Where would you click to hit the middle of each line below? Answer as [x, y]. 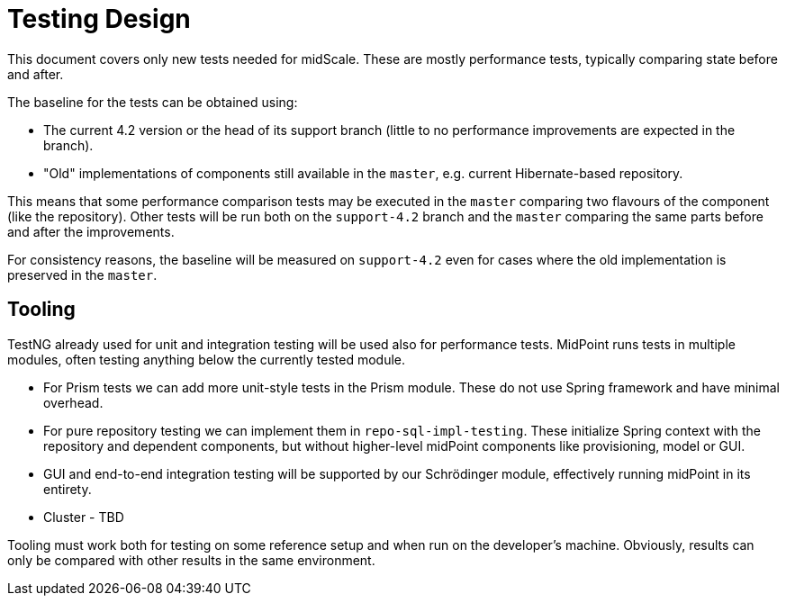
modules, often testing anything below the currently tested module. [207, 359]
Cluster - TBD [84, 517]
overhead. [73, 402]
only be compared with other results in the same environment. [191, 560]
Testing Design [99, 19]
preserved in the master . [82, 274]
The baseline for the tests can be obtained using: [153, 102]
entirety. [68, 489]
